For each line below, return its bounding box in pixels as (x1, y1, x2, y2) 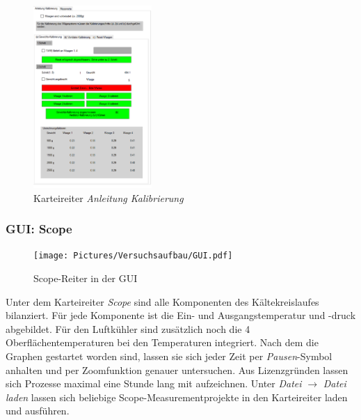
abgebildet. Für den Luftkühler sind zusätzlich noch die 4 (6, 321, 250, 336)
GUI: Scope (6, 220, 72, 238)
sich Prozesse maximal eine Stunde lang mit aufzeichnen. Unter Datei (6, 376, 302, 391)
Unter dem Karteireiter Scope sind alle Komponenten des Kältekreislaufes (6, 294, 319, 309)
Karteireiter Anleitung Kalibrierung (33, 190, 184, 205)
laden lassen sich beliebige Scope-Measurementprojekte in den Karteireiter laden (6, 389, 348, 404)
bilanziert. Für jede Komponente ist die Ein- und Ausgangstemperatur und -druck (6, 308, 356, 322)
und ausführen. (6, 403, 70, 418)
